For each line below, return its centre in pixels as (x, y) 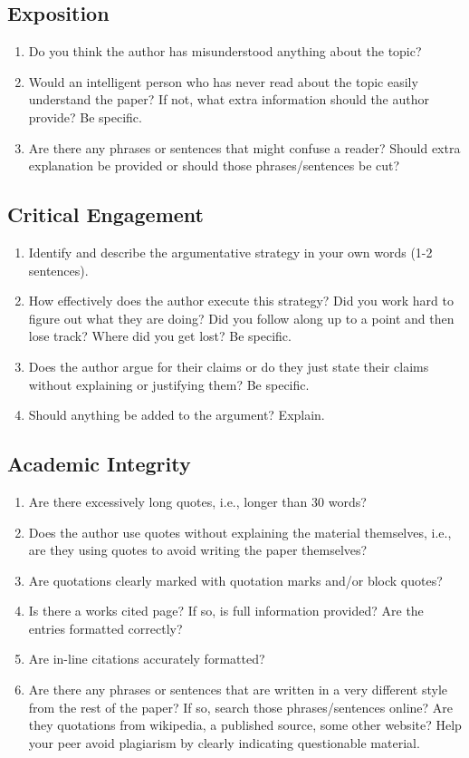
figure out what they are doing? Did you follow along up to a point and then (241, 318)
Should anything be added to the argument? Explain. (177, 415)
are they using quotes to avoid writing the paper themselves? (198, 550)
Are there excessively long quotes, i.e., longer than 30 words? (197, 501)
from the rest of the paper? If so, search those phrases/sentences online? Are (241, 707)
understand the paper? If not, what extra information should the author (229, 99)
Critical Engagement (105, 214)
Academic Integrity (99, 464)
